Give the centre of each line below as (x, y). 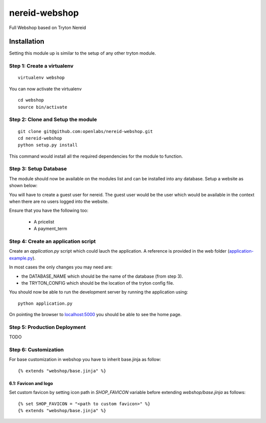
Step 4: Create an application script (52, 241)
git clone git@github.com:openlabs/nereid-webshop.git (85, 131)
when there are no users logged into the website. (59, 201)
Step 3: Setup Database (38, 169)
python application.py (45, 303)
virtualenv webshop (41, 78)
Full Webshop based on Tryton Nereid (48, 28)
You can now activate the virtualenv (45, 89)
